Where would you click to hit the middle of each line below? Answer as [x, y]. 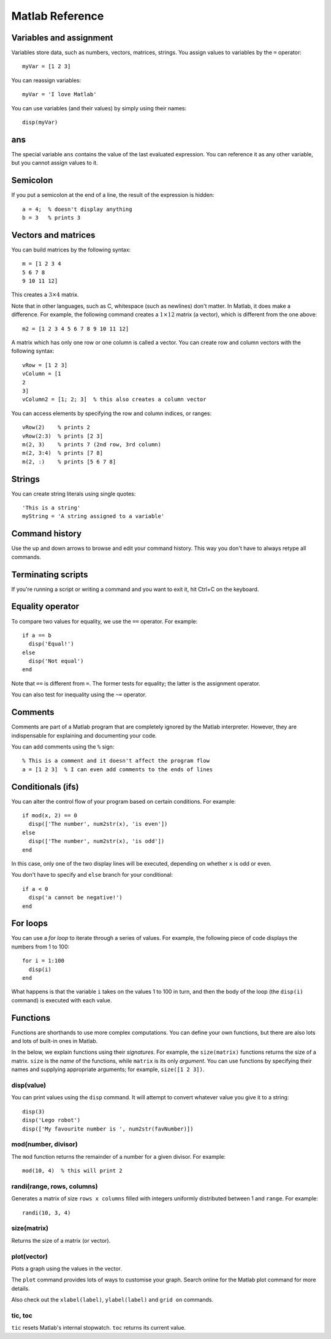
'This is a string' [51, 508]
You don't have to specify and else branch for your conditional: [92, 875]
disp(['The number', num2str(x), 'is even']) [98, 824]
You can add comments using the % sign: [63, 746]
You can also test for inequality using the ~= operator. [79, 695]
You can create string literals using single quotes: [74, 494]
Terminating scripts [50, 574]
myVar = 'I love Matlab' [59, 94]
